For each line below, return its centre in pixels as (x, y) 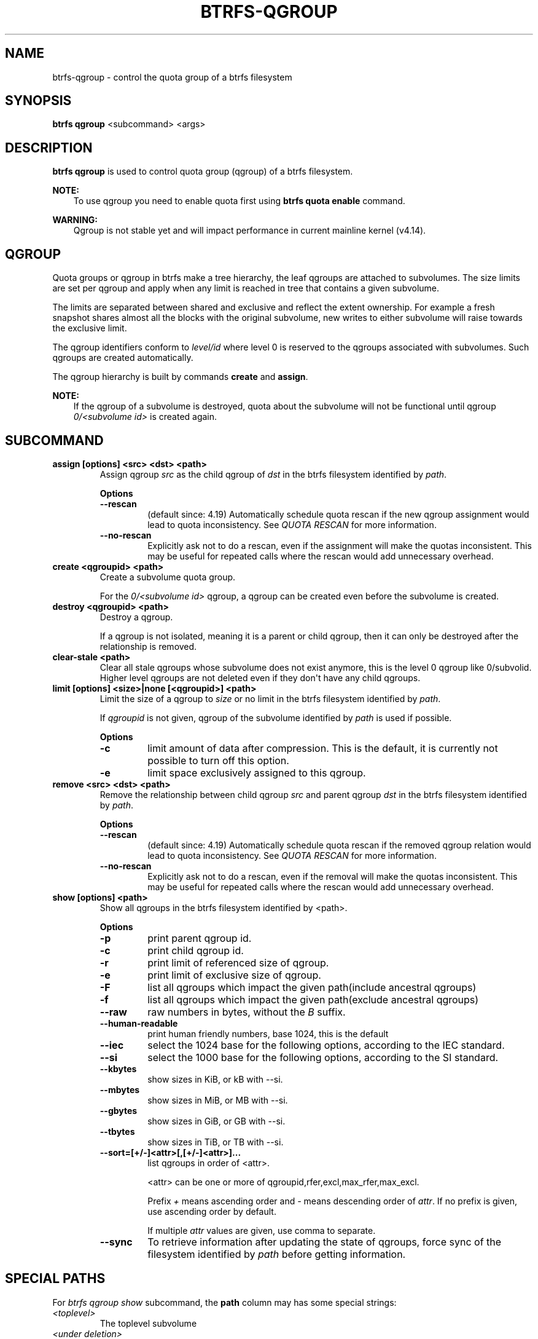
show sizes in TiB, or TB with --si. (216, 1142)
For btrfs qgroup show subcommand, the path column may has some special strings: (224, 1302)
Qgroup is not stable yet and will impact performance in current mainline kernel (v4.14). (250, 231)
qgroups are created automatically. (123, 358)
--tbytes (117, 1131)
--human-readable (139, 1023)
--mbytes (120, 1089)
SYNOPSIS (38, 101)
